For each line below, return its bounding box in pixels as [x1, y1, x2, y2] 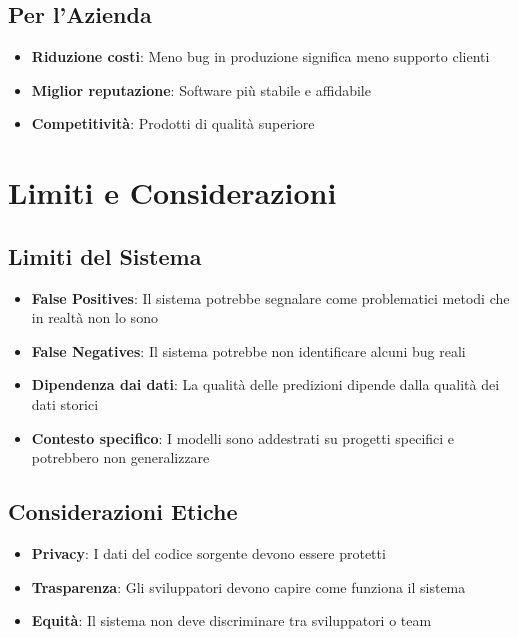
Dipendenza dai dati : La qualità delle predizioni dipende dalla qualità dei [31, 374, 500, 395]
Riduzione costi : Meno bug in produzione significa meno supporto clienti [31, 46, 490, 67]
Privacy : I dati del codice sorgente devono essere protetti [31, 542, 386, 563]
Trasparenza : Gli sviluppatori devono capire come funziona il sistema [31, 576, 466, 597]
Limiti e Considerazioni [8, 172, 337, 213]
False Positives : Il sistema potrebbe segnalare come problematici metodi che [31, 287, 510, 308]
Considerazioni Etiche [8, 496, 238, 527]
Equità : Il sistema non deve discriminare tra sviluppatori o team [31, 610, 432, 631]
